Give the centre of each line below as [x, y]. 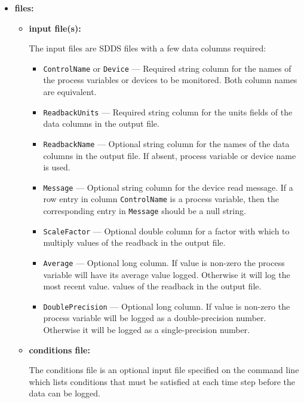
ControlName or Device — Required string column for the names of [167, 68]
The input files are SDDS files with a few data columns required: [148, 48]
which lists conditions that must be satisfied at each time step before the [162, 381]
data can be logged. [65, 393]
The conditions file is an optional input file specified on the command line [164, 370]
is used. [57, 167]
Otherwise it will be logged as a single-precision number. [147, 330]
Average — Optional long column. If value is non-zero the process [164, 262]
